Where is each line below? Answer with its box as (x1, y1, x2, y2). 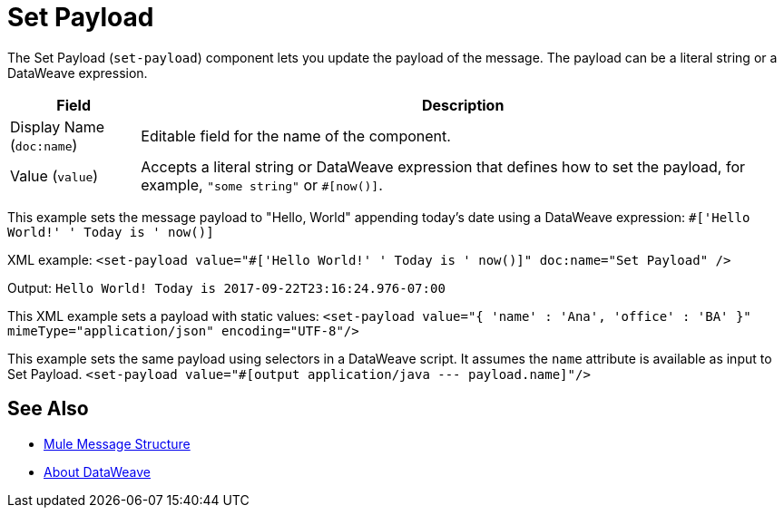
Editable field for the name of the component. (141, 126, 451, 145)
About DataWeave (44, 463, 151, 480)
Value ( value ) (10, 166, 99, 185)
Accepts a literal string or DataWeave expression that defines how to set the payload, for (141, 157, 746, 176)
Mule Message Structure (44, 435, 191, 452)
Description (421, 95, 505, 114)
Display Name (10, 117, 105, 136)
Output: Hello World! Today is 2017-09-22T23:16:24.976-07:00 (7, 279, 446, 296)
